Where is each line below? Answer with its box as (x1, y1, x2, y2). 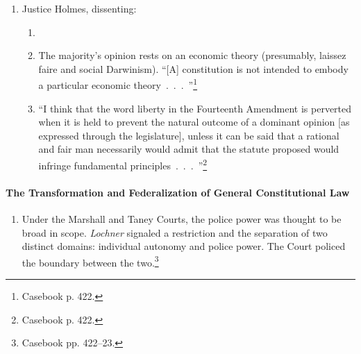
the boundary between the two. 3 (22, 253, 159, 269)
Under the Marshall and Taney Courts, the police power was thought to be (22, 212, 342, 226)
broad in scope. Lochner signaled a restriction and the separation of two (22, 225, 328, 239)
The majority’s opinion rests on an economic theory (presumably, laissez (38, 48, 346, 62)
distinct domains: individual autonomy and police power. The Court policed (22, 239, 346, 253)
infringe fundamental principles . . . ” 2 (38, 156, 208, 172)
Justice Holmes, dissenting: (22, 1, 137, 15)
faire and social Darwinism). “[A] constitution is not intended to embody (38, 61, 349, 76)
